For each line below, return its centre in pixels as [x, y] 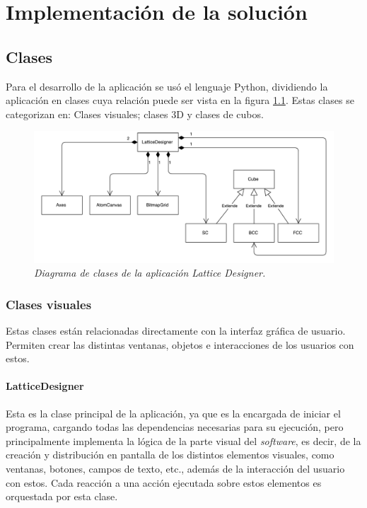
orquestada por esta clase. [62, 496]
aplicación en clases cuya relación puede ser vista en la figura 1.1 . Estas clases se [180, 100]
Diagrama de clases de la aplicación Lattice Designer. [150, 273]
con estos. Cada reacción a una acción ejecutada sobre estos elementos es [164, 482]
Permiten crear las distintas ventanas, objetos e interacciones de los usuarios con [180, 344]
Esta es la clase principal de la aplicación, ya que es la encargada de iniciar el [173, 413]
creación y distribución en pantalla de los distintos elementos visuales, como [170, 455]
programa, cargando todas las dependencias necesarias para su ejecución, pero [175, 427]
